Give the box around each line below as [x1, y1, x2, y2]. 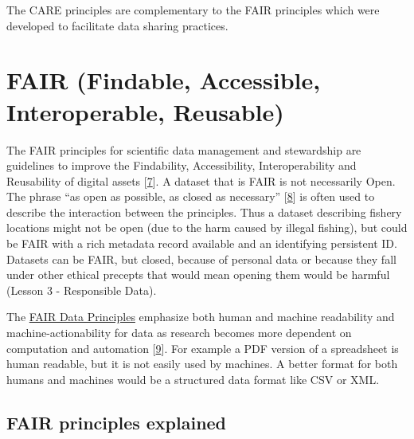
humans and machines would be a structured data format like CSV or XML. [6, 370, 380, 387]
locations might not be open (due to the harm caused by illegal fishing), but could [6, 219, 408, 236]
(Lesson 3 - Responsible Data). [6, 281, 157, 298]
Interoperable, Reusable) [6, 95, 284, 127]
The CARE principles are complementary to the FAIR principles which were [6, 2, 380, 18]
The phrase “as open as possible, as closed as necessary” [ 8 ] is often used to [6, 188, 375, 205]
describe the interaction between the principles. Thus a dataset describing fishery [6, 203, 402, 220]
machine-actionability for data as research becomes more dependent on [6, 324, 352, 341]
